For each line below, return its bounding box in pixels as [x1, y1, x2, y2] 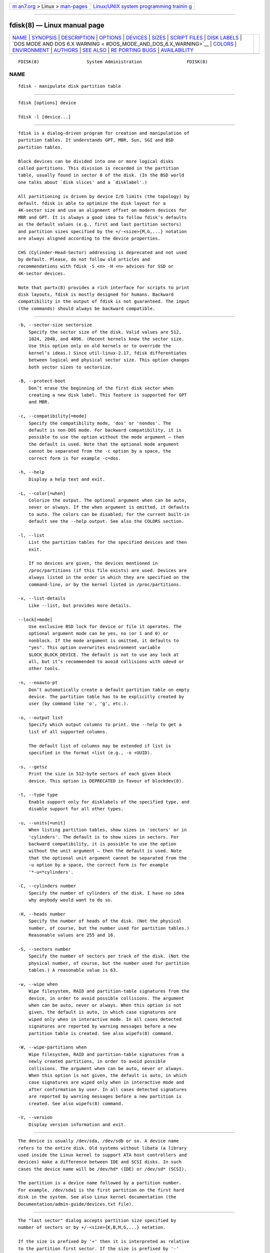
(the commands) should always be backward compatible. [18, 306, 155, 311]
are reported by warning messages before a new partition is [28, 1094, 182, 1100]
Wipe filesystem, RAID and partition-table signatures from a [28, 1052, 184, 1057]
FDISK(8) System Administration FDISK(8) [18, 59, 208, 65]
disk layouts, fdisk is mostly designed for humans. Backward [18, 292, 174, 298]
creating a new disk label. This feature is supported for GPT [28, 392, 187, 398]
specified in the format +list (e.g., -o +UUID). [28, 750, 152, 756]
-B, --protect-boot [18, 378, 66, 384]
